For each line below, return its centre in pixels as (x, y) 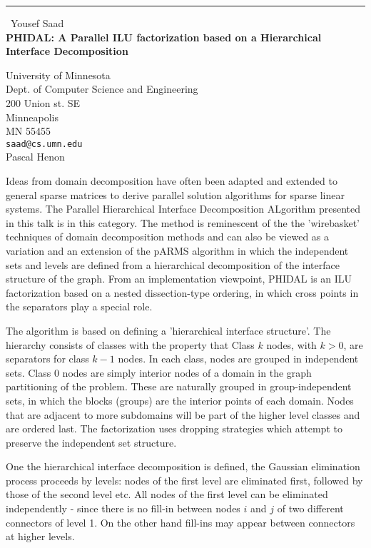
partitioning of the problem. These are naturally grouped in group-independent (179, 386)
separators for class (47, 359)
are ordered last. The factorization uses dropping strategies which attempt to (174, 428)
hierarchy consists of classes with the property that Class (130, 344)
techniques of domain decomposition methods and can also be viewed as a (168, 237)
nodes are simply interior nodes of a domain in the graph (187, 372)
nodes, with (291, 344)
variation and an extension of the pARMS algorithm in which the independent (177, 250)
